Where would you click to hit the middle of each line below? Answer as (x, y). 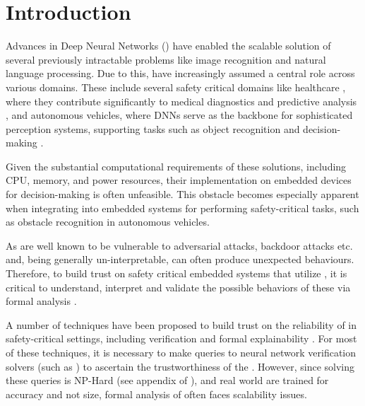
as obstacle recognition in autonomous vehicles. (108, 222)
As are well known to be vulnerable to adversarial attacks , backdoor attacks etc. (179, 245)
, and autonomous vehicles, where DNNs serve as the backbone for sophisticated (179, 115)
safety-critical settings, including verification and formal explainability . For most (181, 338)
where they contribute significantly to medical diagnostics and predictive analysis (181, 101)
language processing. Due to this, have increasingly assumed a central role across (180, 73)
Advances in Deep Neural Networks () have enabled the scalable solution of (168, 46)
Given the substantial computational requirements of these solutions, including (176, 166)
